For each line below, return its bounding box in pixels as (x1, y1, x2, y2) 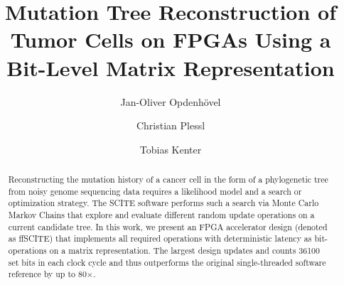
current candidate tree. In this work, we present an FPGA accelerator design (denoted (8, 220, 328, 232)
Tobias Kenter (139, 141, 202, 156)
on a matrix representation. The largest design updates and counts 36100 (49, 244, 321, 257)
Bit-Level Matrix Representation (6, 53, 335, 82)
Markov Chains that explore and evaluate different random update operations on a (8, 209, 315, 221)
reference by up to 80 (8, 268, 87, 280)
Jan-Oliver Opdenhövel (120, 94, 221, 109)
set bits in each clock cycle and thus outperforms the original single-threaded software (8, 256, 326, 268)
